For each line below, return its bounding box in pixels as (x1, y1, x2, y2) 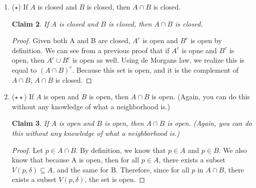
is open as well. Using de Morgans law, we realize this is (72, 55, 244, 65)
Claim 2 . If (12, 18, 49, 29)
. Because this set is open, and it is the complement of (72, 64, 238, 75)
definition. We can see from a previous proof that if (12, 45, 169, 55)
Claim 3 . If (12, 118, 49, 128)
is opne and (181, 45, 217, 55)
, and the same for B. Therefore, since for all (53, 164, 189, 174)
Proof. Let (12, 144, 43, 155)
